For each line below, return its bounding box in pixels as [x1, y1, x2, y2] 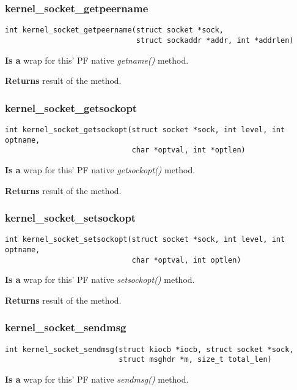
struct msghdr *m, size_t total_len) [119, 355, 272, 364]
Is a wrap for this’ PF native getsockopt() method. [5, 163, 196, 176]
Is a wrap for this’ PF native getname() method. [5, 53, 189, 66]
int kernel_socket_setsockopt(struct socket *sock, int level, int [5, 235, 285, 244]
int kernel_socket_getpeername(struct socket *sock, [5, 26, 224, 35]
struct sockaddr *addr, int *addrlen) [136, 36, 294, 45]
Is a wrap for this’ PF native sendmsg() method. [5, 373, 189, 385]
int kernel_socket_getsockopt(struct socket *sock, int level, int [5, 125, 285, 134]
